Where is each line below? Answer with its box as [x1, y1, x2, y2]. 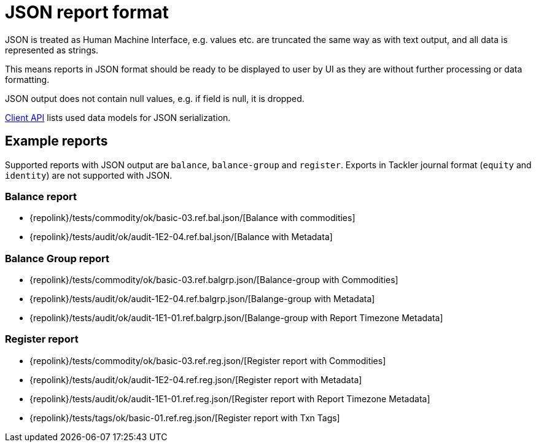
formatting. [5, 74, 50, 85]
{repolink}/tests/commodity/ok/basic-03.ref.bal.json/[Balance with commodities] [29, 212, 355, 223]
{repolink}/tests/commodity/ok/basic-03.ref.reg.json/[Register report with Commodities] [29, 355, 386, 366]
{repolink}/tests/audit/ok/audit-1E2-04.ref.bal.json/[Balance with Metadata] [29, 231, 333, 243]
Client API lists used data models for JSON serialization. [5, 112, 231, 123]
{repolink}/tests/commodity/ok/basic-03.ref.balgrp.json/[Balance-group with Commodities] [29, 274, 398, 286]
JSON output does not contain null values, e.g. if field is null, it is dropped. [5, 93, 305, 104]
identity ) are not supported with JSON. [5, 169, 173, 181]
